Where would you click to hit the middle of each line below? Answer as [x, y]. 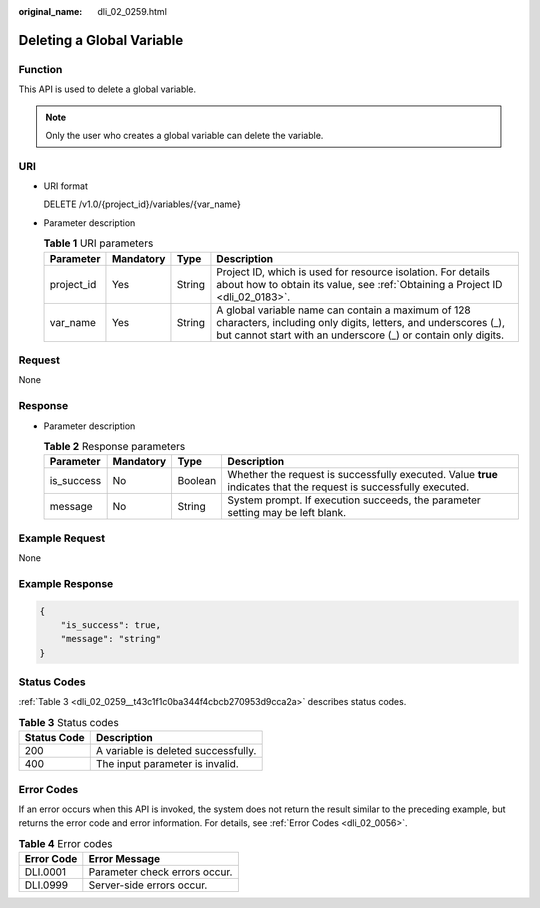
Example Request [61, 538]
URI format [66, 186]
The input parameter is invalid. [167, 764]
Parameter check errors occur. [160, 872]
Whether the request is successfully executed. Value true [363, 475]
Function [40, 69]
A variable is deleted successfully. [176, 751]
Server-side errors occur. [148, 885]
